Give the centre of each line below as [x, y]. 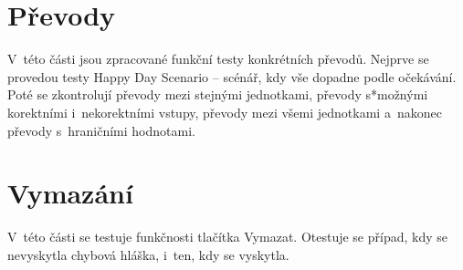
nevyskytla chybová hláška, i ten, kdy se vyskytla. [148, 254]
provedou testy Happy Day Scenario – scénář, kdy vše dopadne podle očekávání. [232, 76]
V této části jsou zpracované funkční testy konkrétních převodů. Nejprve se [218, 59]
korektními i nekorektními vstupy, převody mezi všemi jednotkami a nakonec [225, 112]
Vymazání [70, 193]
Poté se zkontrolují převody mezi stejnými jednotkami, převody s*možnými [218, 94]
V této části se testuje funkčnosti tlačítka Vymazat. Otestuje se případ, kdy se [227, 237]
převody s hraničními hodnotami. [101, 130]
